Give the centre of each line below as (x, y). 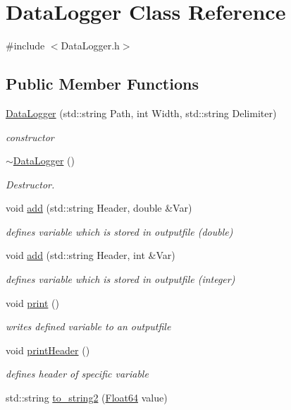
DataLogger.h (90, 46)
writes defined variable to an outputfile (88, 326)
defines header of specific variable (77, 374)
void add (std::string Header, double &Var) (99, 208)
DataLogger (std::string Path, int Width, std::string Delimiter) (141, 113)
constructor (30, 137)
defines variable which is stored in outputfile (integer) (120, 279)
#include (25, 46)
